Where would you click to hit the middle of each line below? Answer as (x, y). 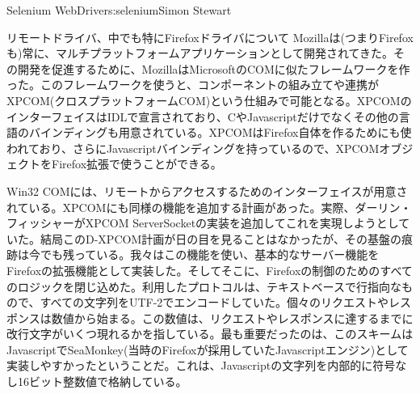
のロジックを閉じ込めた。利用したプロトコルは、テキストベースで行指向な (204, 286)
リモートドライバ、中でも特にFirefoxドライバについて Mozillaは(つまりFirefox (210, 37)
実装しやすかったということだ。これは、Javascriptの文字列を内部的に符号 (201, 365)
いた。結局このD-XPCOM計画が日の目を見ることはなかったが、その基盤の (204, 238)
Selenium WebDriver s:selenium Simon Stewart (119, 10)
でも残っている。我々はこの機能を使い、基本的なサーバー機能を (210, 254)
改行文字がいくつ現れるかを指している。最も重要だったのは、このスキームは (210, 334)
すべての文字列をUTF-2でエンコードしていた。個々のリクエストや (214, 302)
